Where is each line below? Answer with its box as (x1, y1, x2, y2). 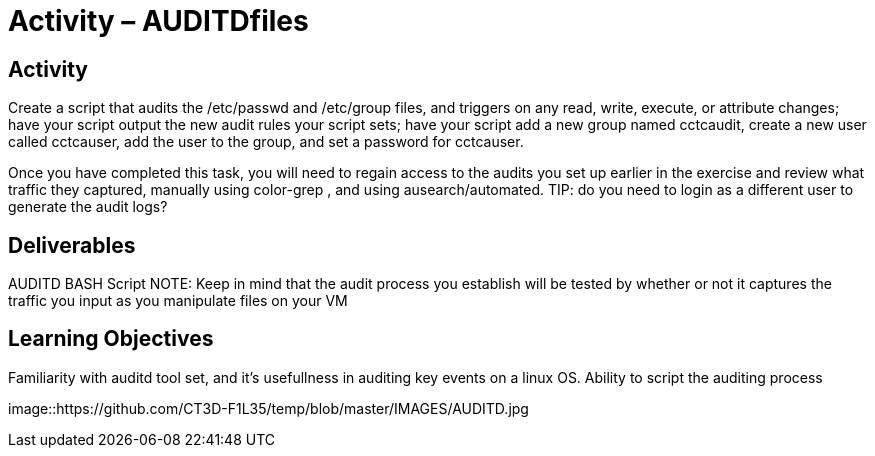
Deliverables (8, 232, 136, 258)
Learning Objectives (8, 326, 214, 352)
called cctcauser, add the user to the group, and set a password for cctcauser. (8, 133, 524, 151)
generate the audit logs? (8, 198, 168, 216)
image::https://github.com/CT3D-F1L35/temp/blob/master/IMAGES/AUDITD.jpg (8, 399, 529, 417)
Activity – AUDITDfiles (8, 4, 309, 38)
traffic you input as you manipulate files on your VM (8, 292, 348, 310)
